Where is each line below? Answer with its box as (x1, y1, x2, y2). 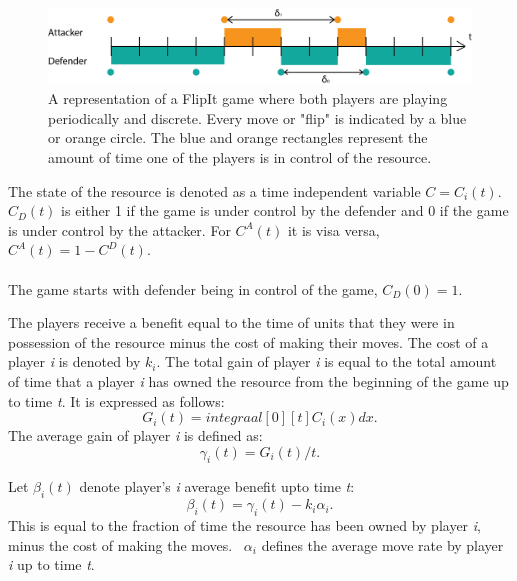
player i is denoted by (8, 351, 141, 372)
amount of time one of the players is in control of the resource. (48, 146, 432, 167)
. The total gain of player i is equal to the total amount (156, 351, 497, 372)
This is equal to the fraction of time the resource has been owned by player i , (8, 515, 481, 536)
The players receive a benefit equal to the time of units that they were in (8, 312, 455, 333)
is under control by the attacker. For (8, 219, 231, 240)
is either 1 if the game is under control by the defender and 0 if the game (61, 200, 509, 221)
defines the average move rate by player (261, 534, 504, 555)
